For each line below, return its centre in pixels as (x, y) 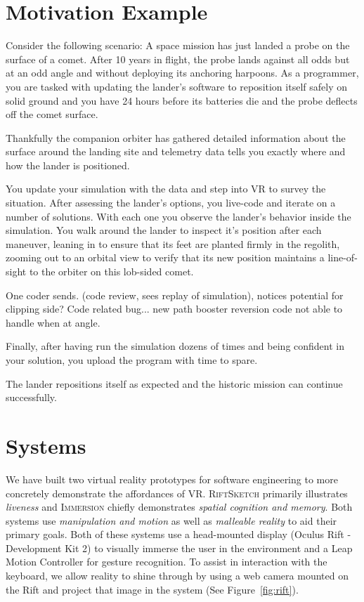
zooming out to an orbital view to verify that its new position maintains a (165, 257)
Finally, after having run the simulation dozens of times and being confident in (175, 346)
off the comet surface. (52, 114)
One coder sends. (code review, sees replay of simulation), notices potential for (175, 295)
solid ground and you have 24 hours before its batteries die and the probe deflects (182, 100)
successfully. (31, 397)
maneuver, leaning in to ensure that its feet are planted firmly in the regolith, (173, 243)
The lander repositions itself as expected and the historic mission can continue (174, 383)
